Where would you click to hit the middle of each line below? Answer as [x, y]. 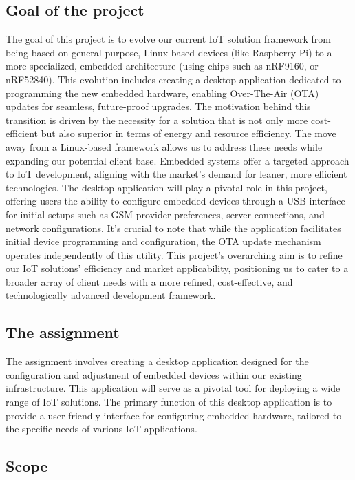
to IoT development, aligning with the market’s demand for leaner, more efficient [176, 174]
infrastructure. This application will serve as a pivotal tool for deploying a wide [173, 388]
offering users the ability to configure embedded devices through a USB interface [175, 201]
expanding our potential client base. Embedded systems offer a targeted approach [177, 160]
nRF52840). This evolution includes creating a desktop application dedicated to [173, 79]
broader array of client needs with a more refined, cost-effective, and [149, 281]
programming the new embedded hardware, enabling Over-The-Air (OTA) [162, 93]
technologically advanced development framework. [111, 295]
